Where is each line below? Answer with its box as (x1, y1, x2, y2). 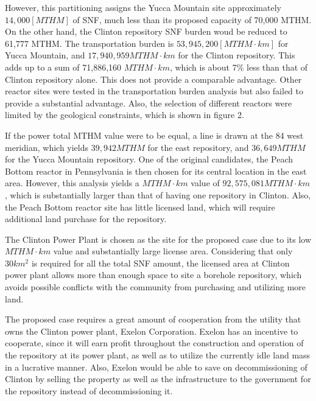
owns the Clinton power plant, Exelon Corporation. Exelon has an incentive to (5, 324, 298, 337)
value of (191, 176, 220, 189)
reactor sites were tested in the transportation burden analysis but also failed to (5, 85, 303, 97)
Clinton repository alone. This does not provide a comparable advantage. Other (5, 72, 302, 85)
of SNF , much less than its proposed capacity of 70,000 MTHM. (72, 13, 312, 26)
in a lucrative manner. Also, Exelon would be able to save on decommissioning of (5, 360, 307, 373)
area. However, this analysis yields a (5, 176, 139, 189)
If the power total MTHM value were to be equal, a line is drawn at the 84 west (5, 128, 304, 141)
